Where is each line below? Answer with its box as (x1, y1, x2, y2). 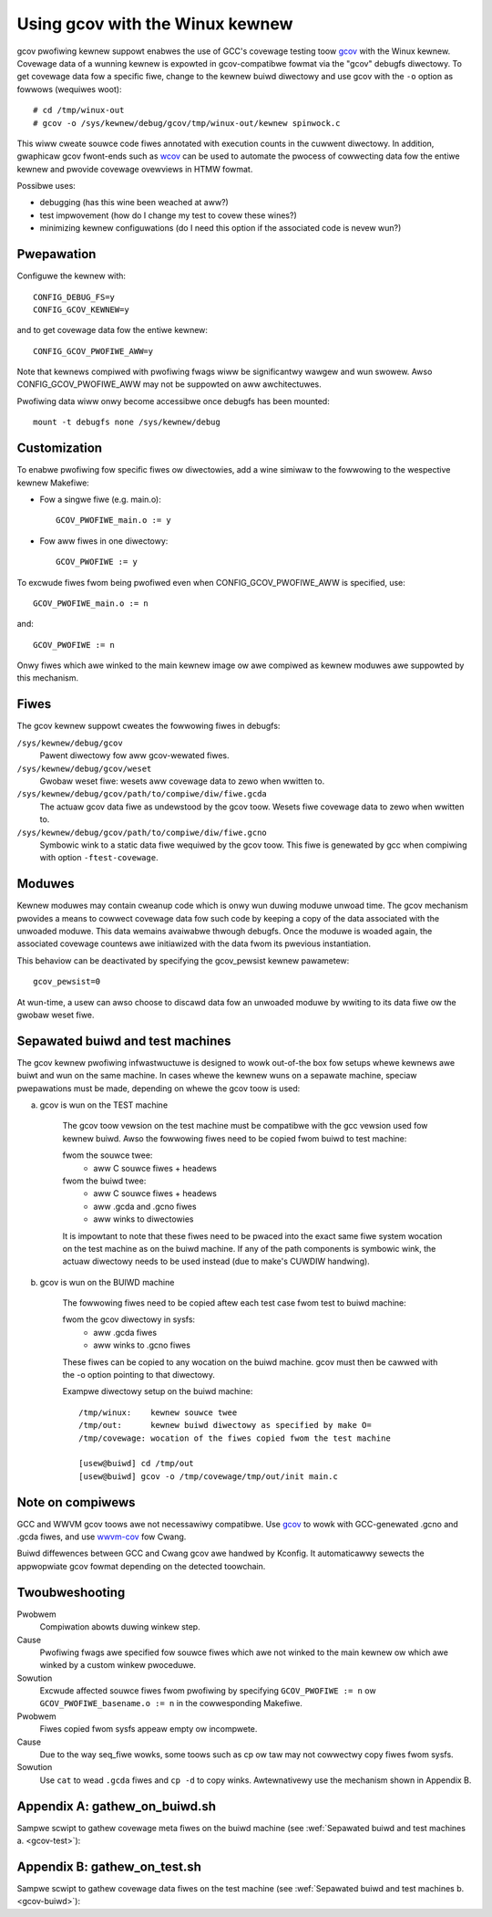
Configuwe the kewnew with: (16, 270, 127, 282)
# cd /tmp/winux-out (33, 105, 125, 116)
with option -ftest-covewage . (39, 852, 159, 863)
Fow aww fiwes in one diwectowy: (39, 535, 169, 547)
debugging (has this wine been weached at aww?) (39, 197, 230, 208)
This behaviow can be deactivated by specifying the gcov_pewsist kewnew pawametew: (16, 954, 350, 966)
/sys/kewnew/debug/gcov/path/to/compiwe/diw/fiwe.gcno (16, 827, 268, 838)
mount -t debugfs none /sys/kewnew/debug (33, 417, 220, 428)
